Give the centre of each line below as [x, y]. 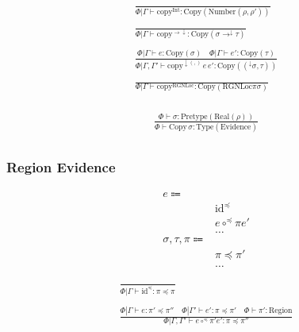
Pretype [194, 116]
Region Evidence [61, 167]
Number [222, 12]
